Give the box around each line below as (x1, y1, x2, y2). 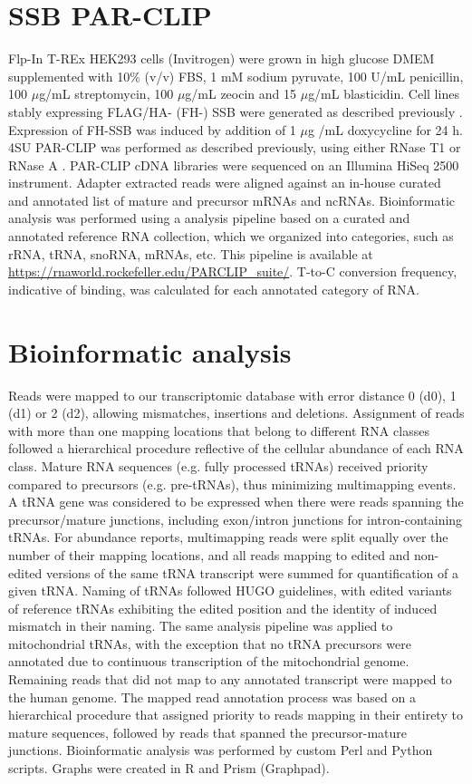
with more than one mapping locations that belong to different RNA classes (8, 421, 429, 440)
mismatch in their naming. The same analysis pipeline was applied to (8, 616, 393, 635)
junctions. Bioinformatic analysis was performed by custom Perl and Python (8, 740, 433, 760)
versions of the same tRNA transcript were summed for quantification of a (45, 563, 458, 582)
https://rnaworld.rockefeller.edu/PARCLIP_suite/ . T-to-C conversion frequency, (8, 262, 458, 281)
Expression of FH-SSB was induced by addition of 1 (8, 120, 296, 139)
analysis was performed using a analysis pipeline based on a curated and (8, 208, 410, 227)
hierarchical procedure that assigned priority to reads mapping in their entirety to (8, 705, 463, 724)
